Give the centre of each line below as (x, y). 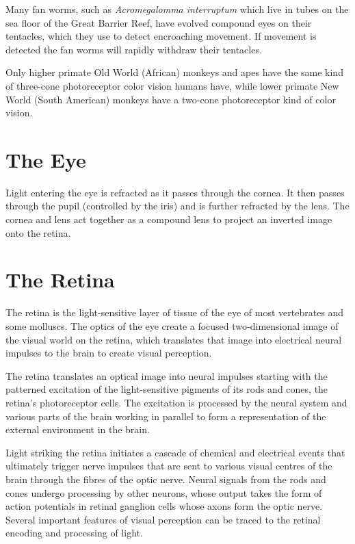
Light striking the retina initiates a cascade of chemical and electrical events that (175, 452)
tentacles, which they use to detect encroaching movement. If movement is (161, 36)
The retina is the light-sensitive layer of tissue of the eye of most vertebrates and (175, 312)
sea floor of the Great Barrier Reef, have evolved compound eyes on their (159, 22)
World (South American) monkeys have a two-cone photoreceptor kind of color (171, 99)
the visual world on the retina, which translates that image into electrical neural (174, 339)
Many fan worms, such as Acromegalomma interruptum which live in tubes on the (177, 9)
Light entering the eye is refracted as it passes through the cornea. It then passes (175, 192)
